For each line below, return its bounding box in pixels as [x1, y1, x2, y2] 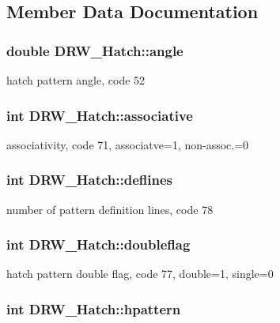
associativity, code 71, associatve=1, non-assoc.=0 [6, 136, 249, 152]
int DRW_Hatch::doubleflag [6, 235, 191, 254]
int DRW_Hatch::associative [6, 105, 193, 125]
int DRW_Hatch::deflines [6, 170, 173, 190]
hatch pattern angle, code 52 [6, 72, 146, 88]
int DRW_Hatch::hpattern [6, 299, 181, 318]
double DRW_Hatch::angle [6, 40, 184, 60]
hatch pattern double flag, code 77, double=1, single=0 [6, 265, 274, 282]
